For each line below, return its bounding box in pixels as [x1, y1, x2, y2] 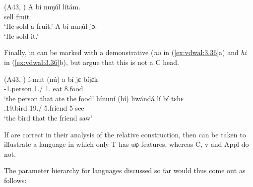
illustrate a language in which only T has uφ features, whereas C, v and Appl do [4, 139, 249, 149]
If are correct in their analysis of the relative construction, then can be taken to [4, 129, 246, 139]
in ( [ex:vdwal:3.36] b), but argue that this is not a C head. [4, 57, 179, 67]
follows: [4, 175, 27, 185]
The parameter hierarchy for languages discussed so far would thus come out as [4, 165, 246, 176]
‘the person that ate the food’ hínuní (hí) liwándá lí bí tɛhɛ [4, 93, 184, 103]
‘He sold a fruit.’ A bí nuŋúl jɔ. [4, 21, 97, 31]
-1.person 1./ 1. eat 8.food [4, 83, 83, 94]
